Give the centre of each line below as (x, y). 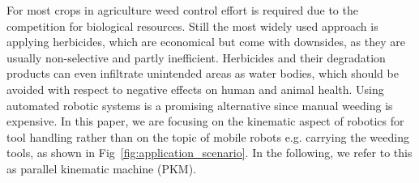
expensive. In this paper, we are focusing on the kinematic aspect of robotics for (205, 121)
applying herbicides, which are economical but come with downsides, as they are (206, 42)
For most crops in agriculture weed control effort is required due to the (182, 10)
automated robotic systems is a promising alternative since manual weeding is (200, 105)
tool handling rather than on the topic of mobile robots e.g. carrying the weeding (208, 136)
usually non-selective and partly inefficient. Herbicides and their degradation (196, 57)
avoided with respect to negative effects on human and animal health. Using (195, 89)
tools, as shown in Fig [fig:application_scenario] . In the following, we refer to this (209, 153)
